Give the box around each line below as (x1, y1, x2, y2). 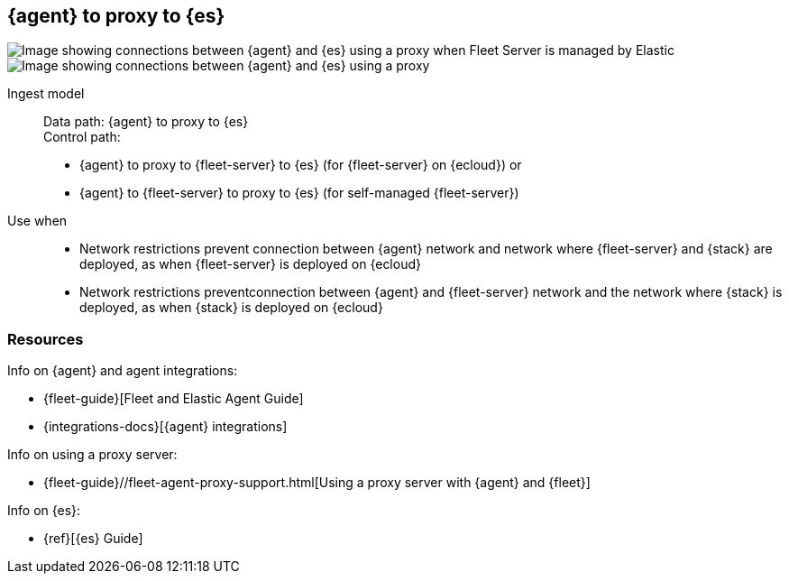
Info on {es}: (7, 503, 81, 519)
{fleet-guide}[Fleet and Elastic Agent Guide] (43, 391, 304, 407)
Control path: (43, 129, 121, 145)
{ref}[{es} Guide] (43, 530, 143, 547)
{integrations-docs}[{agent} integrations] (43, 419, 288, 435)
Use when (7, 213, 68, 229)
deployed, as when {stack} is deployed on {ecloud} (79, 300, 383, 316)
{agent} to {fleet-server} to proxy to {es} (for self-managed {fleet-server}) (79, 185, 519, 201)
